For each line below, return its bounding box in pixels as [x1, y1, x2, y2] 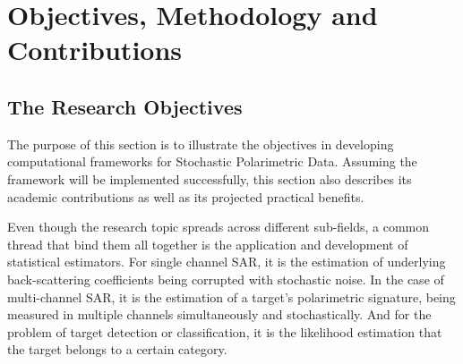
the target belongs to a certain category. [7, 340, 227, 359]
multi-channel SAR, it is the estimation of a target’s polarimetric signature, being [7, 287, 456, 306]
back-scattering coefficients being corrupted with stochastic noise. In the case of [7, 269, 444, 288]
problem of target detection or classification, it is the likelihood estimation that [7, 322, 442, 341]
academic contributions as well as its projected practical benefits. [7, 187, 364, 206]
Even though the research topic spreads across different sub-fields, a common [7, 217, 430, 236]
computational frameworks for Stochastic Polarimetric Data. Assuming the [7, 152, 417, 171]
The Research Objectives [7, 92, 243, 120]
